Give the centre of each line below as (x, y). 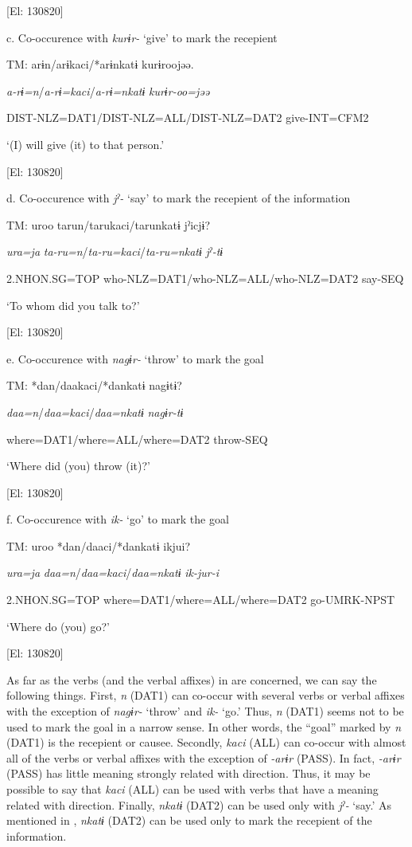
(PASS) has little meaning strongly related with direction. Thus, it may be (189, 773)
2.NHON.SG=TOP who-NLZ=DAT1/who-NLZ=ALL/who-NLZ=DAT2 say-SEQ (205, 278)
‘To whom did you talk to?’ (73, 305)
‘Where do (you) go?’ (58, 626)
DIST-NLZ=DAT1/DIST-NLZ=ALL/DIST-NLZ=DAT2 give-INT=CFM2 (188, 118)
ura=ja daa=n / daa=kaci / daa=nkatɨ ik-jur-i (113, 573)
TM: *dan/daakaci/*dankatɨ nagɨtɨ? (94, 385)
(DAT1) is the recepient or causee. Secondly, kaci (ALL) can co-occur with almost (206, 742)
